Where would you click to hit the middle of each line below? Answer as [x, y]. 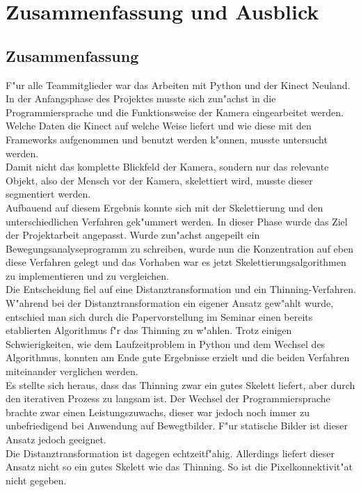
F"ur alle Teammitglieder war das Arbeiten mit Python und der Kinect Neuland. [178, 85]
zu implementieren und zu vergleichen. [87, 275]
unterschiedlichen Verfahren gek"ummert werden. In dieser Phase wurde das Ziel [177, 221]
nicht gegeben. [36, 480]
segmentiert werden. [48, 194]
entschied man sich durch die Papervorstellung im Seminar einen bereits [159, 316]
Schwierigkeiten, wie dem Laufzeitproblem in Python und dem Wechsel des [166, 343]
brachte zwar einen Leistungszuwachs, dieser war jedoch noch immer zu [158, 412]
